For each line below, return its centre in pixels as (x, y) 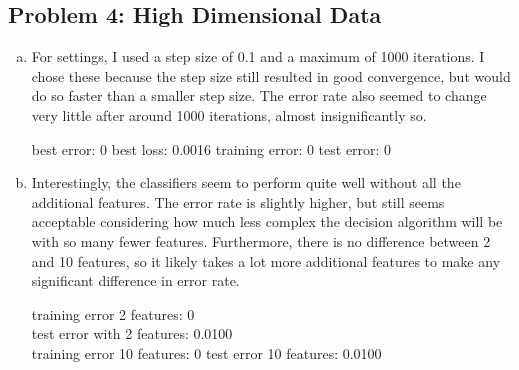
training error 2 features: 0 (113, 313)
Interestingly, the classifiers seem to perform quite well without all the (246, 182)
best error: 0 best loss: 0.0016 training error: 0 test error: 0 (211, 148)
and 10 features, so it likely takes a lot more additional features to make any (266, 260)
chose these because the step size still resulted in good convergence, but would (271, 75)
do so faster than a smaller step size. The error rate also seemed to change (259, 95)
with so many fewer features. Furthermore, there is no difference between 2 (261, 240)
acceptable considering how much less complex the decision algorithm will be (267, 221)
